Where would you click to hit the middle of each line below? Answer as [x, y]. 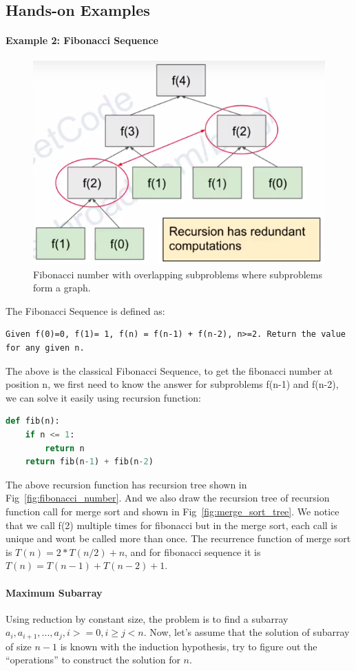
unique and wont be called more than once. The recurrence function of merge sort [178, 538]
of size [19, 646]
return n [65, 448]
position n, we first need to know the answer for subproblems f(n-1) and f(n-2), [172, 384]
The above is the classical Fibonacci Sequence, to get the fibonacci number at [169, 370]
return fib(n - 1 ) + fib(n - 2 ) [89, 462]
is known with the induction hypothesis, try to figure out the [189, 646]
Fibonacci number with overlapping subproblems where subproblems [178, 274]
